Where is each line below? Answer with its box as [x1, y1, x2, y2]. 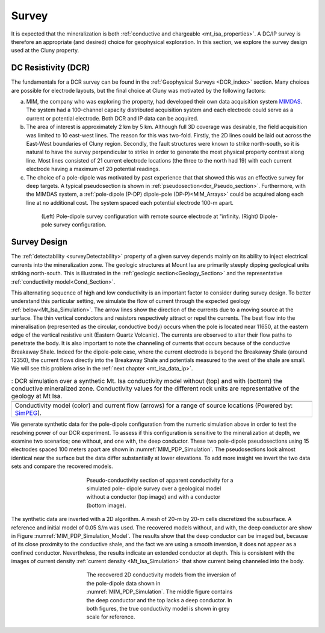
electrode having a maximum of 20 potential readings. [26, 166, 161, 173]
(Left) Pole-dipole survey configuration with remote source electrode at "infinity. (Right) [41, 213, 259, 220]
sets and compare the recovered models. [11, 463, 114, 470]
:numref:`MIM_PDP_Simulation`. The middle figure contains [86, 588, 233, 596]
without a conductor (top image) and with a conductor [86, 493, 221, 500]
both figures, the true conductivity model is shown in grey [86, 605, 230, 613]
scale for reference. [86, 613, 135, 620]
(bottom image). [86, 502, 126, 509]
